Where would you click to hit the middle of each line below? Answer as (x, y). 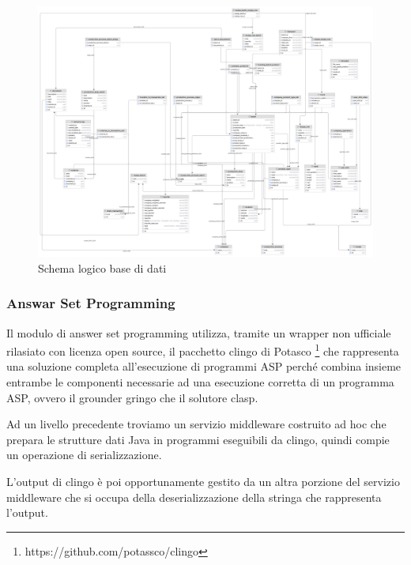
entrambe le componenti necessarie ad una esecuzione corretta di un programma (200, 382)
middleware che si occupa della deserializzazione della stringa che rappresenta (194, 497)
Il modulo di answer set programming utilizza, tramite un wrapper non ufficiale (199, 332)
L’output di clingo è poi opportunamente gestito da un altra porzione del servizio (203, 481)
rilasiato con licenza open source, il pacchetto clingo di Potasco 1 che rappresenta (203, 350)
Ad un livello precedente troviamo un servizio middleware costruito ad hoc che (196, 424)
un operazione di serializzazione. (84, 455)
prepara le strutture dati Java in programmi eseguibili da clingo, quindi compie (198, 439)
